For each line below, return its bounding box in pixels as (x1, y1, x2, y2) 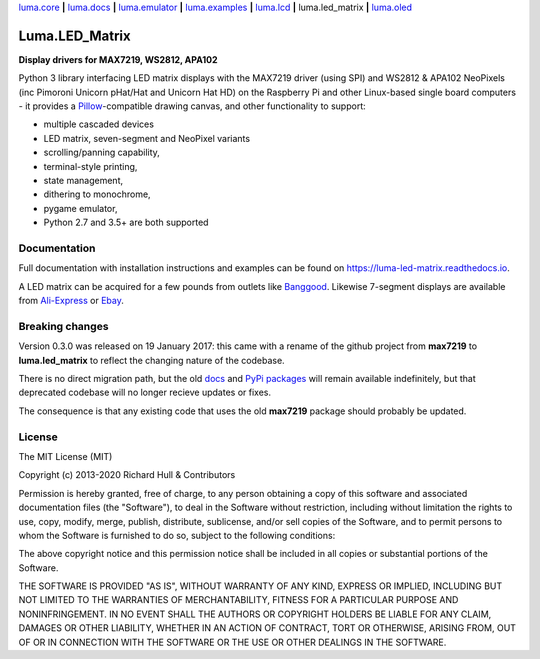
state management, (43, 175, 124, 187)
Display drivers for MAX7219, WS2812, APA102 (18, 53, 219, 65)
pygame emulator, (43, 202, 118, 214)
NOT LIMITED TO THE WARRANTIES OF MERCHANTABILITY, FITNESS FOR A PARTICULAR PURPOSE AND (18, 594, 459, 606)
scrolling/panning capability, (43, 146, 160, 159)
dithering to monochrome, (43, 188, 151, 200)
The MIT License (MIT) (18, 450, 113, 462)
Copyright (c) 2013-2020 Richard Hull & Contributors (18, 469, 236, 481)
